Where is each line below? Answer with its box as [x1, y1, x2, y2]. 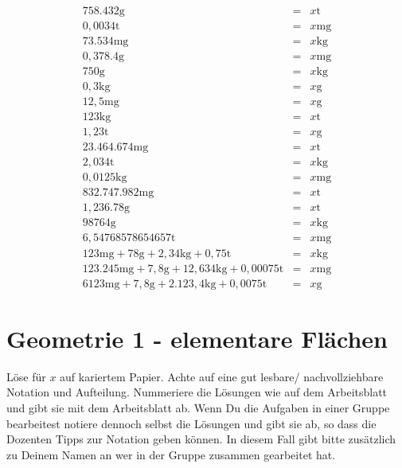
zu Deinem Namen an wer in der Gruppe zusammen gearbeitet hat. [6, 446, 336, 462]
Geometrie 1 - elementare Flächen [6, 322, 388, 354]
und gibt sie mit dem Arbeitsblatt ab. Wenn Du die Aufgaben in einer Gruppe [6, 399, 390, 415]
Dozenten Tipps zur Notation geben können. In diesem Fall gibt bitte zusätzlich [6, 431, 396, 447]
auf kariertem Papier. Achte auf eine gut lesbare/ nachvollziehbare [60, 368, 384, 384]
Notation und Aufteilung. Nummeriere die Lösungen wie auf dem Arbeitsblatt [6, 384, 388, 400]
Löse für [6, 368, 46, 384]
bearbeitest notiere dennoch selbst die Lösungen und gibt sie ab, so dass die [6, 415, 377, 431]
